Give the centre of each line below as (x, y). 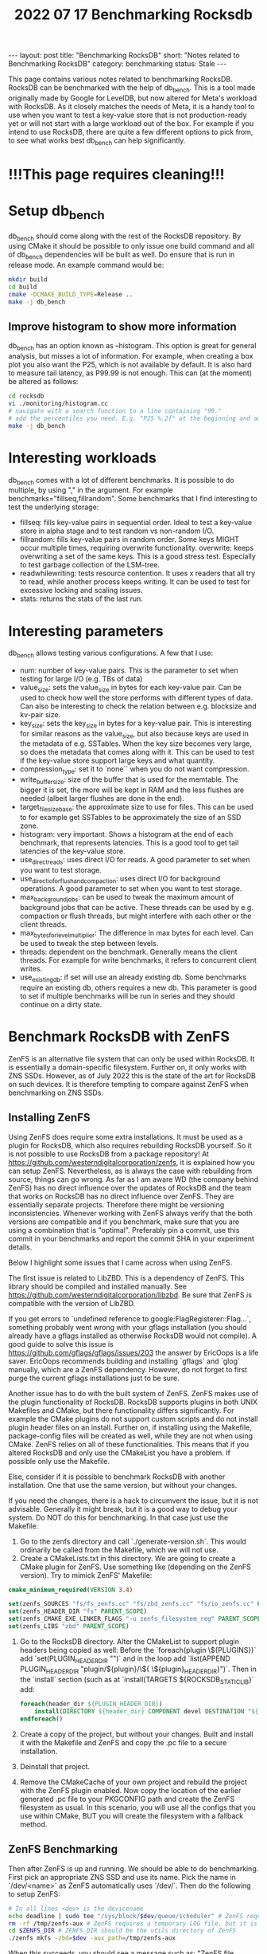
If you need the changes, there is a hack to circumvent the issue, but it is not (133, 1501)
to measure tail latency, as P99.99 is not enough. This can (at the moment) (130, 373)
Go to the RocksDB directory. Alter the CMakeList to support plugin (130, 1641)
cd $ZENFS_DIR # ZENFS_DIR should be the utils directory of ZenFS (122, 1931)
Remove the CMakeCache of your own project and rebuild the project (133, 1782)
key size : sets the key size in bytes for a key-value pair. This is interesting (135, 724)
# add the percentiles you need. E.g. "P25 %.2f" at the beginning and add (136, 418)
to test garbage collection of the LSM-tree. (90, 565)
